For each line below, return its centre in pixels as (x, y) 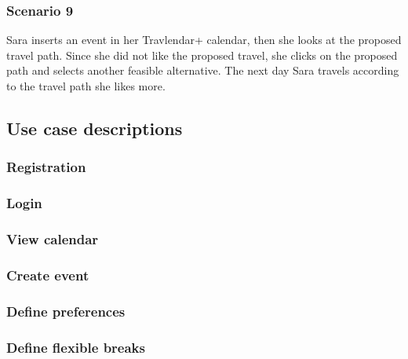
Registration (46, 167)
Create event (48, 275)
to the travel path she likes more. (86, 86)
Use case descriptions (95, 128)
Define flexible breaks (76, 347)
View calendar (53, 238)
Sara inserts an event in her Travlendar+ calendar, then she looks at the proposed (204, 40)
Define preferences (66, 311)
